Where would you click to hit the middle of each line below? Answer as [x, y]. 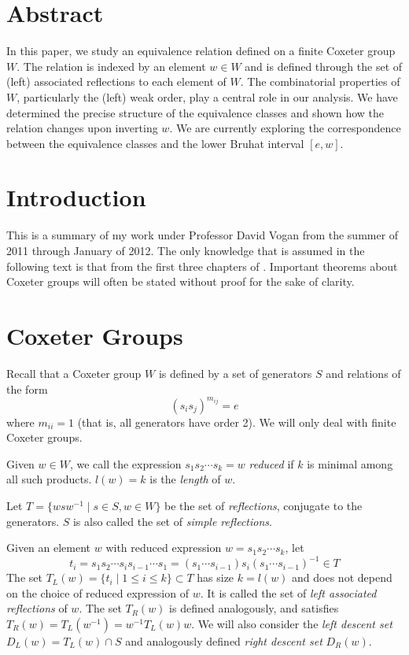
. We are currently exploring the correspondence [285, 128]
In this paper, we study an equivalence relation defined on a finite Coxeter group [201, 51]
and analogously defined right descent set [224, 641]
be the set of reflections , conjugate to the [263, 505]
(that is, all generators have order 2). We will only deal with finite [237, 422]
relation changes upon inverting [82, 128]
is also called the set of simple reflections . [172, 521]
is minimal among [350, 463]
